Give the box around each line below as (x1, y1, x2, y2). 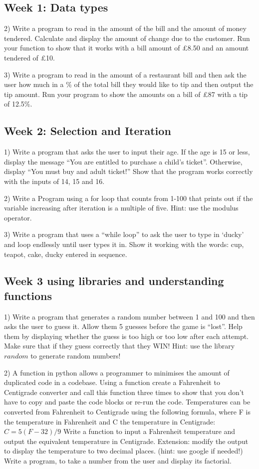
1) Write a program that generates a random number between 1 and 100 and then (4, 311, 255, 321)
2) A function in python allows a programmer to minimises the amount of (4, 367, 230, 377)
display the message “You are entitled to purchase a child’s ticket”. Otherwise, (4, 156, 243, 166)
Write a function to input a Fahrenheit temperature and (63, 426, 236, 436)
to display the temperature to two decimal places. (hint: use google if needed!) (4, 445, 243, 456)
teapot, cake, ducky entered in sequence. (4, 248, 127, 259)
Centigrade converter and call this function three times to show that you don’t (4, 386, 245, 397)
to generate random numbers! (30, 350, 121, 361)
